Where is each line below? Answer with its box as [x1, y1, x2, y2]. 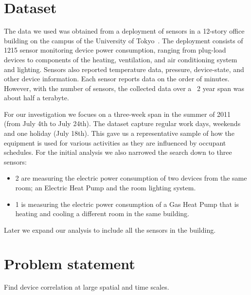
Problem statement [4, 253, 135, 273]
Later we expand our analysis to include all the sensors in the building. [4, 224, 216, 235]
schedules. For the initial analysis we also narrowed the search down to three [4, 147, 232, 157]
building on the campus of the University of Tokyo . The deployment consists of [4, 35, 243, 45]
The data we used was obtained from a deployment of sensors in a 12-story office [4, 26, 245, 36]
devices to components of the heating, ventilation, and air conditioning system [4, 54, 237, 64]
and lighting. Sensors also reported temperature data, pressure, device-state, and [4, 64, 244, 74]
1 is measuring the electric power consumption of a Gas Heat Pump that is [15, 199, 239, 209]
